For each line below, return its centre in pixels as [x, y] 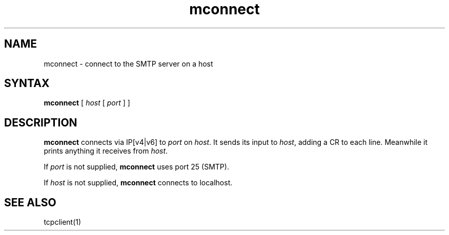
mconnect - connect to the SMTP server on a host [128, 63]
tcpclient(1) [63, 222]
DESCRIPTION [41, 122]
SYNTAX [27, 83]
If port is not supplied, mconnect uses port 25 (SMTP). [136, 167]
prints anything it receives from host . [106, 151]
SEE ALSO [30, 202]
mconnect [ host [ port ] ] [87, 103]
